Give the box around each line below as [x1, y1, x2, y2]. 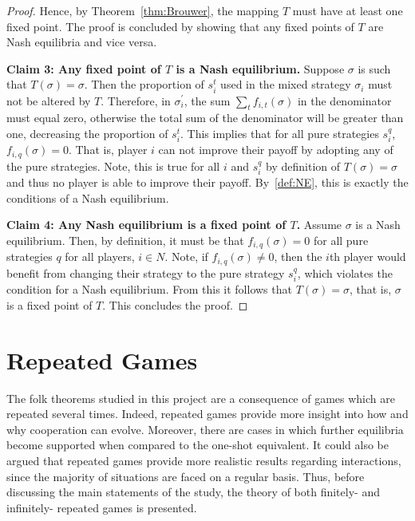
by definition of [266, 157, 341, 174]
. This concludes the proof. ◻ [102, 296, 248, 313]
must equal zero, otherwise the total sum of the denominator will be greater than [6, 109, 404, 126]
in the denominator [297, 92, 392, 109]
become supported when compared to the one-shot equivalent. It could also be [6, 436, 389, 453]
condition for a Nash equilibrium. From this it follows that [6, 281, 292, 298]
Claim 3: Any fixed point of [6, 60, 161, 77]
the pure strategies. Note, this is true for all [6, 157, 220, 174]
